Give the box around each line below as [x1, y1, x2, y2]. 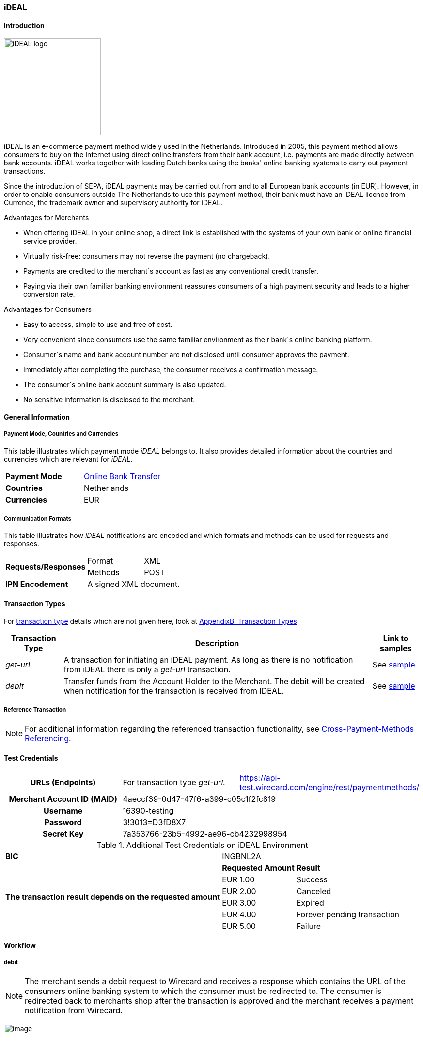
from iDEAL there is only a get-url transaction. [63, 664, 231, 674]
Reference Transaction [4, 706, 66, 713]
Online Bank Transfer [84, 471, 161, 481]
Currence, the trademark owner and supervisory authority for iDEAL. [4, 198, 223, 207]
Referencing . [25, 733, 71, 744]
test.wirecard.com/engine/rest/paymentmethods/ [239, 782, 419, 792]
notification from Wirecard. [25, 1006, 123, 1015]
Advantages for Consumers [4, 305, 92, 314]
